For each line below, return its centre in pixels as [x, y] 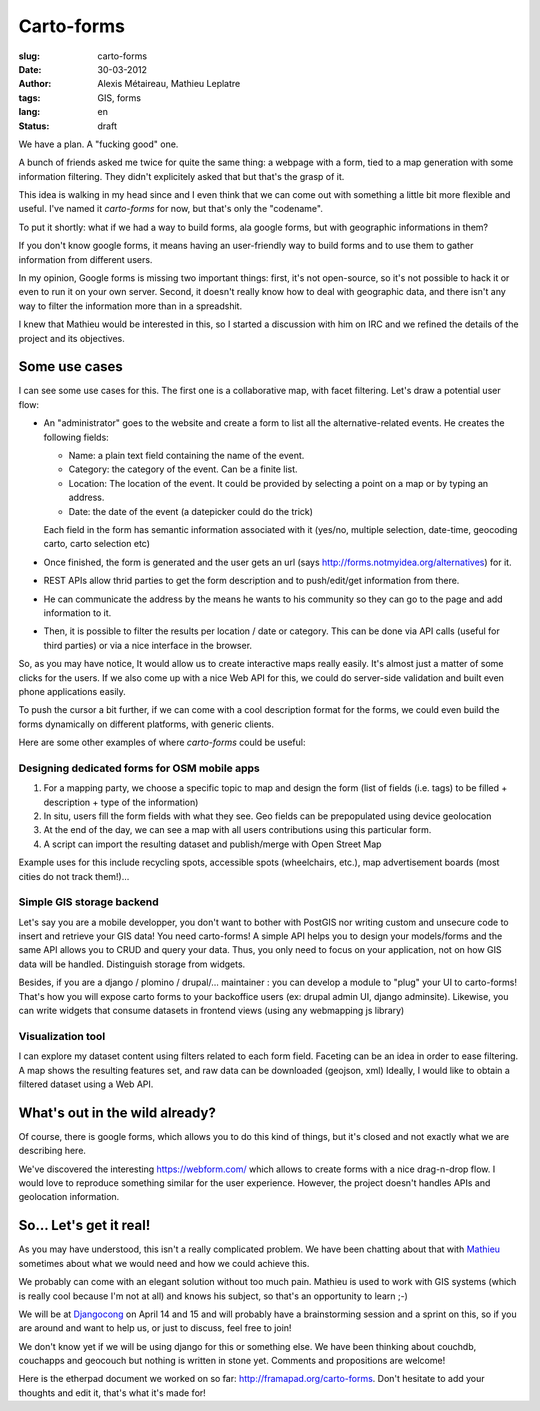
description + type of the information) [121, 802]
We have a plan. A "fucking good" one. [98, 144]
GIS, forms [119, 97]
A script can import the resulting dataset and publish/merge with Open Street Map [212, 844]
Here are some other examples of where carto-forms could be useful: [162, 742]
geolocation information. [69, 1197]
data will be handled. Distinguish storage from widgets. [132, 964]
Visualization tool [62, 1036]
